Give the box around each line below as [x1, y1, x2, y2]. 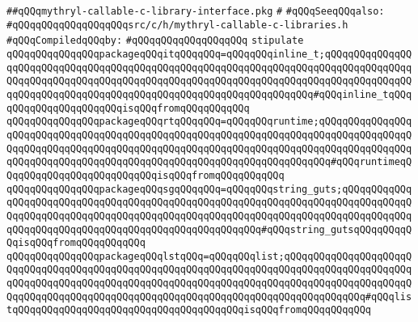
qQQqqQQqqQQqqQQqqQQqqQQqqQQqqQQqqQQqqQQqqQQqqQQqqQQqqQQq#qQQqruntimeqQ [6, 156, 412, 168]
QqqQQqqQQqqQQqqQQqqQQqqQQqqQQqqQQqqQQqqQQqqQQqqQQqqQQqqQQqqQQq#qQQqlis [6, 290, 412, 303]
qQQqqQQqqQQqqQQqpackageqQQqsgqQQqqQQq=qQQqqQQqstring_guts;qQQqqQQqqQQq [6, 183, 412, 195]
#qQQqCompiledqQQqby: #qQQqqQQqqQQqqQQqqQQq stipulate [6, 35, 304, 47]
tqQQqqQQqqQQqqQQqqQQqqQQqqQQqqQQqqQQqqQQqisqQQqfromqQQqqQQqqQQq [6, 304, 372, 316]
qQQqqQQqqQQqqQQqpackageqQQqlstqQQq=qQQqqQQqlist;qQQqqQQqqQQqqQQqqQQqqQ [6, 250, 412, 262]
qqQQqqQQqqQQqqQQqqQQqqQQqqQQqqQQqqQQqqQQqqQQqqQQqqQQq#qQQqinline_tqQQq [6, 88, 412, 100]
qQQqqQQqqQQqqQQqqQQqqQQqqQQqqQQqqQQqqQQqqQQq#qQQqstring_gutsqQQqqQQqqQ [6, 223, 412, 235]
